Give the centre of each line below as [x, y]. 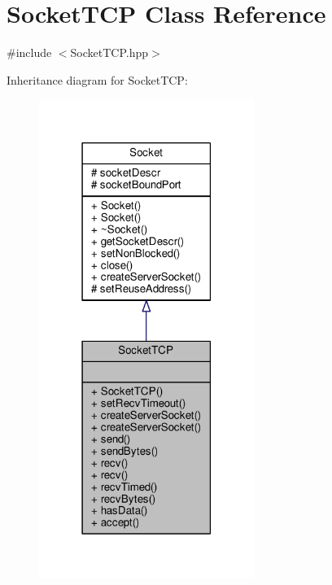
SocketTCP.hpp [109, 52]
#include [29, 52]
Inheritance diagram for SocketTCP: [97, 79]
